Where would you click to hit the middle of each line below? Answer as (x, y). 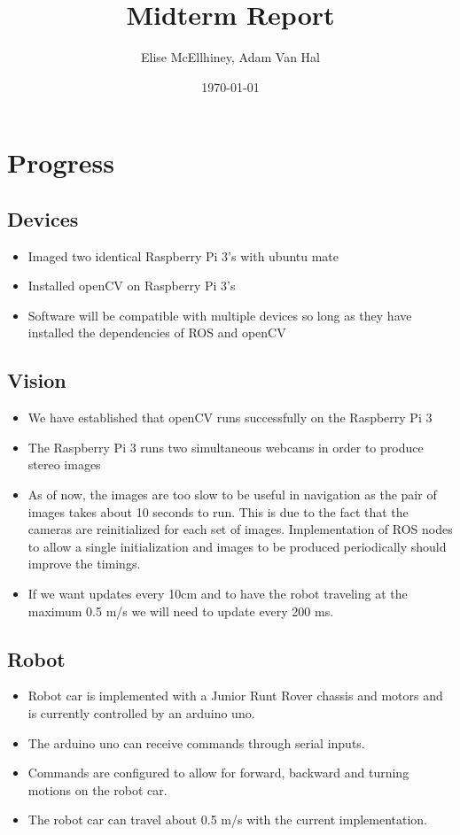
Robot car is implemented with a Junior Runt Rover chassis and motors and (235, 696)
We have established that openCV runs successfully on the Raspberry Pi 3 (230, 417)
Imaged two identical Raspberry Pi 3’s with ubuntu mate (183, 255)
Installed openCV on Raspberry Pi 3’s (132, 286)
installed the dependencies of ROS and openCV (157, 332)
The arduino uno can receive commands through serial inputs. (196, 742)
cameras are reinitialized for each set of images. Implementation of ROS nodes (240, 529)
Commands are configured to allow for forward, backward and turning (218, 773)
